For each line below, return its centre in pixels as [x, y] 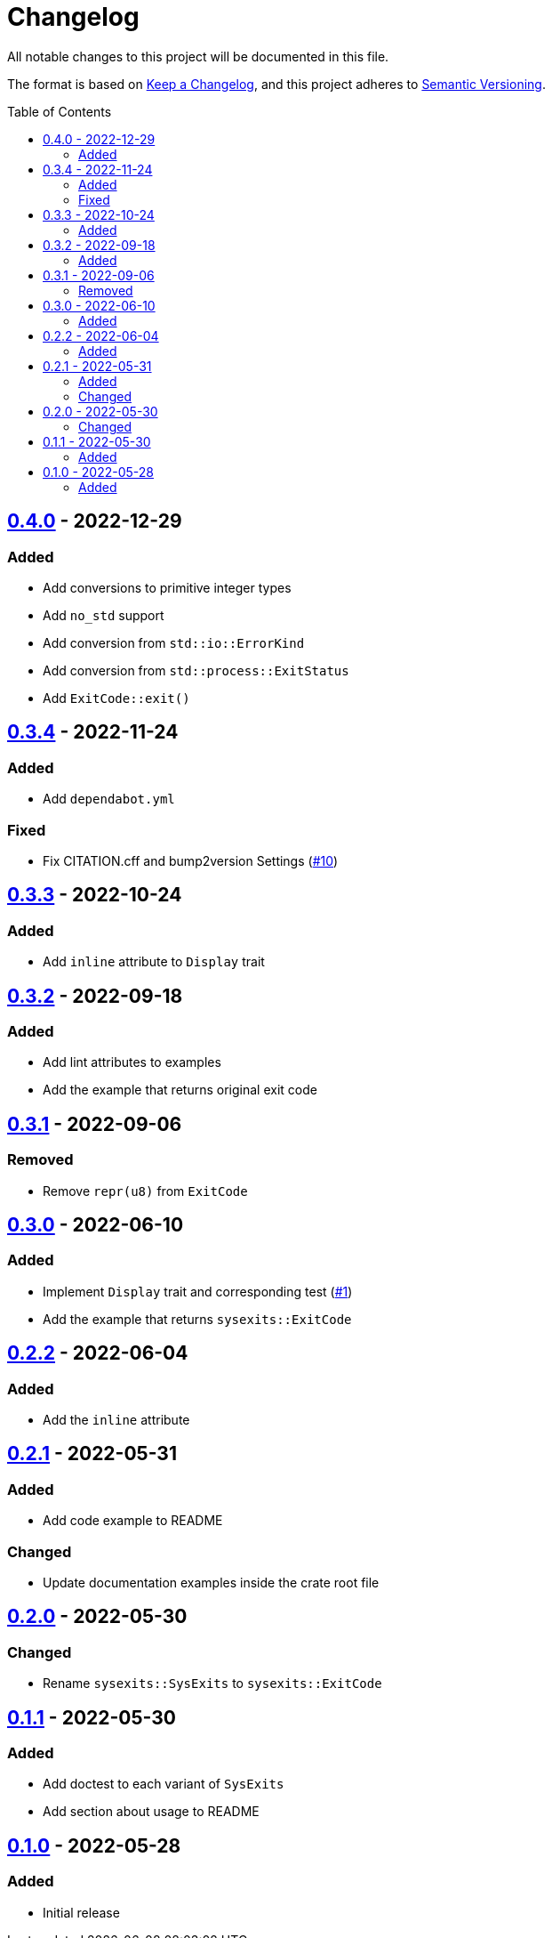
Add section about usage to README [151, 1812]
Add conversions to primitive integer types [167, 587]
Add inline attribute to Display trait [154, 962]
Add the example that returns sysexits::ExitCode [197, 1319]
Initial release [81, 1912]
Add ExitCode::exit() [116, 698]
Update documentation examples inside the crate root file [211, 1583]
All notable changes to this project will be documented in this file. [198, 56]
